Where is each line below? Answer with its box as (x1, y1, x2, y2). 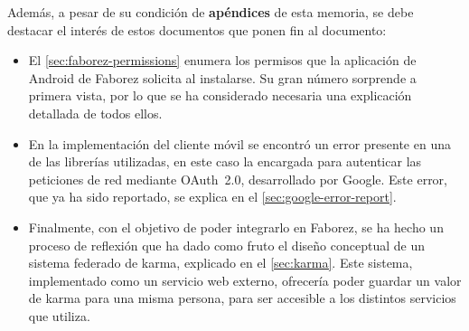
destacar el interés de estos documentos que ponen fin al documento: (7, 20, 387, 39)
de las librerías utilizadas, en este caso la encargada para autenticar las (28, 152, 422, 171)
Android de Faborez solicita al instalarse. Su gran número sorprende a (28, 68, 417, 87)
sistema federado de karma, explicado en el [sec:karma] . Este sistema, (28, 253, 413, 272)
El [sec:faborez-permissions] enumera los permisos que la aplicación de (28, 51, 417, 70)
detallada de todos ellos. (28, 103, 163, 122)
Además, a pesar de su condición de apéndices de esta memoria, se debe (7, 3, 414, 21)
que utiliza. (28, 306, 90, 325)
